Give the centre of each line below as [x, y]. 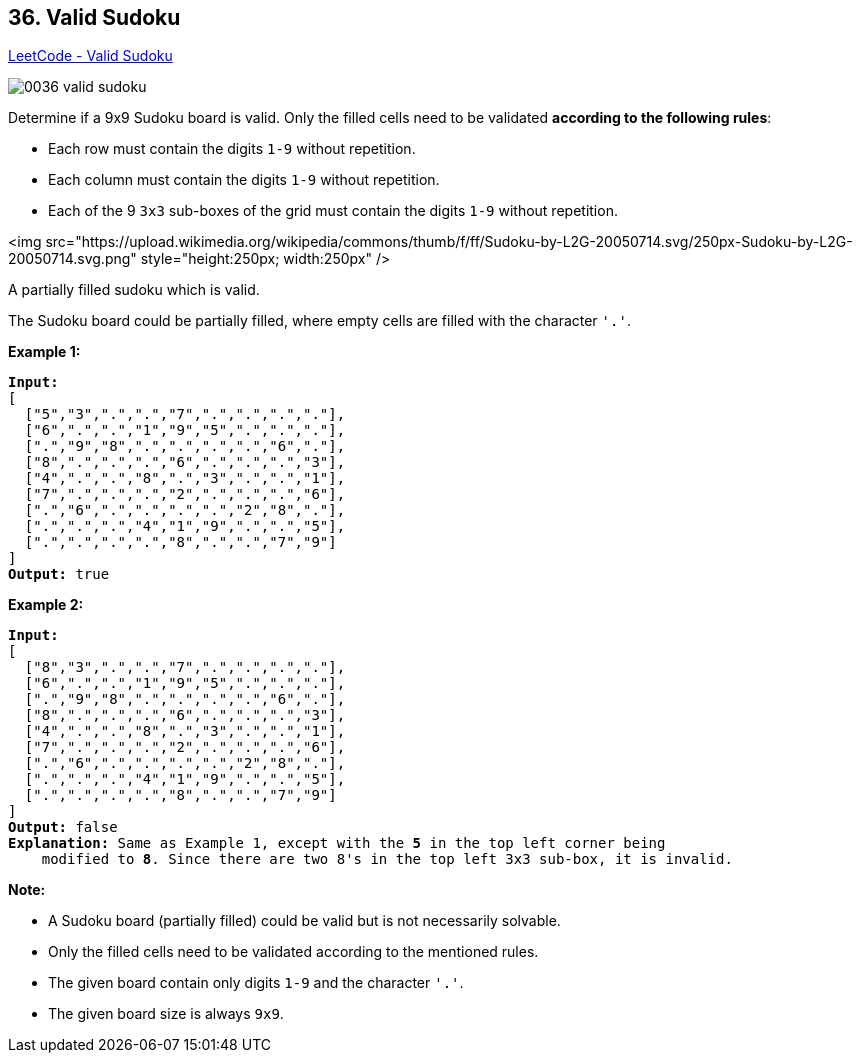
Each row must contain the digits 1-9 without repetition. [232, 149]
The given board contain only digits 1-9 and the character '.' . [256, 983]
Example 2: [46, 605]
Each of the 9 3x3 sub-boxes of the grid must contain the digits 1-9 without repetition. [333, 211]
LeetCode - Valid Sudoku [90, 56]
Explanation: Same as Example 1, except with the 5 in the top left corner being [337, 843]
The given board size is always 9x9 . [166, 1014]
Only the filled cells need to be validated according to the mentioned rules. [293, 952]
